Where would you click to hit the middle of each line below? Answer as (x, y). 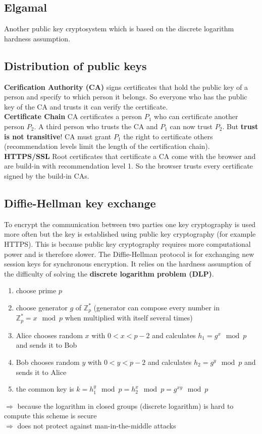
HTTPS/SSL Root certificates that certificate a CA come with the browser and (130, 156)
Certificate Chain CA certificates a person (73, 116)
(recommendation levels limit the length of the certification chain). (107, 146)
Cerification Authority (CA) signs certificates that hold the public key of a (126, 87)
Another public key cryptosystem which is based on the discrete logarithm (119, 29)
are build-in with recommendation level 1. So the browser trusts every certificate (128, 166)
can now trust (191, 126)
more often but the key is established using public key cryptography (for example (130, 234)
